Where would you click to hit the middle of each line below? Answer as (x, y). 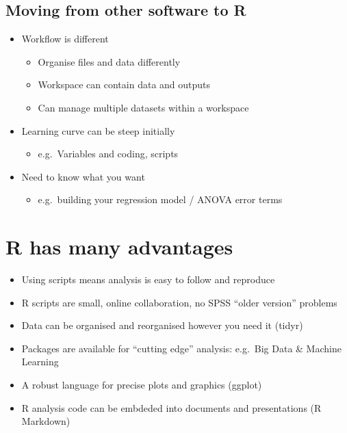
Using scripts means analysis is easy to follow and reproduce (148, 279)
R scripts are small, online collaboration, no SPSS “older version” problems (179, 302)
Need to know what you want (83, 176)
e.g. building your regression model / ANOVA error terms (160, 199)
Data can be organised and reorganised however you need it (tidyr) (162, 325)
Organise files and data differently (109, 61)
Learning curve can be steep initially (98, 130)
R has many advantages (119, 247)
